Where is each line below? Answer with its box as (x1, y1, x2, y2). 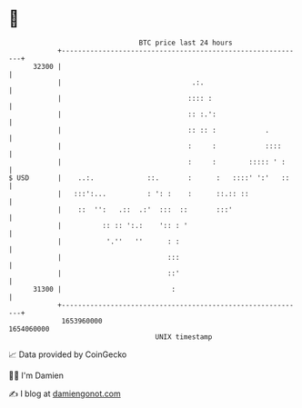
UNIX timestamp (155, 332, 213, 342)
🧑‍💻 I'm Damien (8, 370, 65, 381)
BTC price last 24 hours (138, 38, 233, 47)
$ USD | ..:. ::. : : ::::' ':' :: (8, 173, 290, 183)
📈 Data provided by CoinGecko (8, 349, 127, 360)
